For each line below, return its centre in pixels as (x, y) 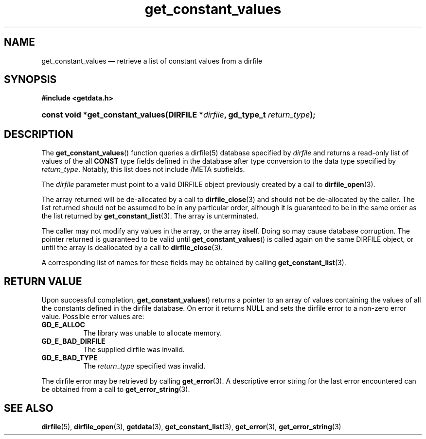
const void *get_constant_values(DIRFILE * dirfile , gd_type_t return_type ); (178, 115)
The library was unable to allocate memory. (152, 333)
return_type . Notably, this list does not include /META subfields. (143, 169)
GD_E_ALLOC (63, 325)
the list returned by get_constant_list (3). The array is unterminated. (150, 216)
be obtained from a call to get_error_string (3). (116, 389)
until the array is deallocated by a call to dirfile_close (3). (132, 248)
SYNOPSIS (30, 80)
